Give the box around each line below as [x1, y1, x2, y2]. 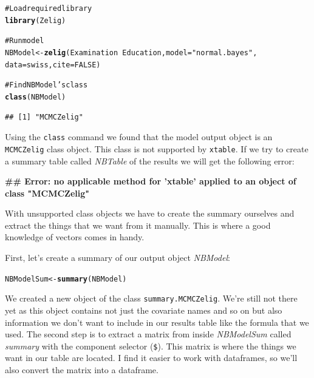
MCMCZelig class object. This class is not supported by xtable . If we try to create [5, 142, 309, 155]
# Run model [5, 36, 44, 46]
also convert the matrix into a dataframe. [5, 363, 159, 376]
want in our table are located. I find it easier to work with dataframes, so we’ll [5, 351, 298, 364]
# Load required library [5, 4, 92, 13]
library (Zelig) [5, 16, 66, 25]
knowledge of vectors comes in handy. [5, 231, 145, 243]
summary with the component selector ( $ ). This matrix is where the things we [5, 339, 296, 352]
